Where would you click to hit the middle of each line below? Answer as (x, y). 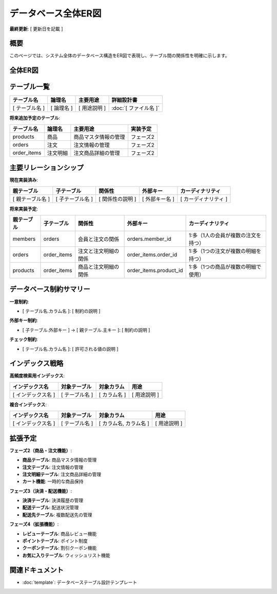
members (24, 239)
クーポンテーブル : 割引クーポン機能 (60, 548)
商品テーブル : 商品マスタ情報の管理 (60, 460)
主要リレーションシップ (47, 168)
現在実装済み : (24, 180)
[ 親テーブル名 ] (31, 199)
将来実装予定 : (24, 209)
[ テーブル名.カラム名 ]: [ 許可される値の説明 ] (70, 349)
